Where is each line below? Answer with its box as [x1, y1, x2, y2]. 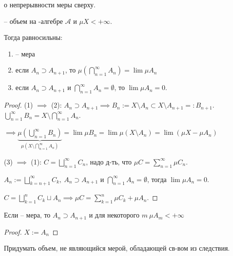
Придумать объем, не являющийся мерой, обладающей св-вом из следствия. [4, 243, 230, 253]
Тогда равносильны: [4, 32, 63, 42]
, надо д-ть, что [86, 156, 132, 166]
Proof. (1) [4, 100, 33, 110]
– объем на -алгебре [4, 16, 63, 26]
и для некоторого [89, 210, 139, 220]
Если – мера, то [4, 210, 51, 220]
